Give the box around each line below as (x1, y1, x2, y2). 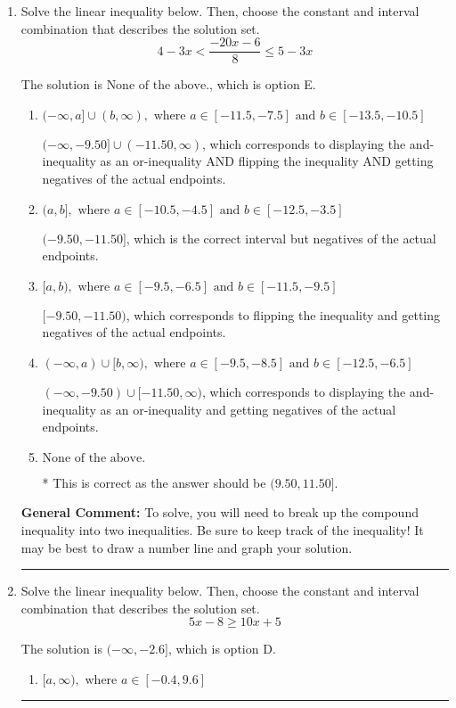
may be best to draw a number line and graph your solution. (20, 538, 353, 556)
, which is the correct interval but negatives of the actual (126, 228, 436, 247)
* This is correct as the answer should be (42, 473, 266, 491)
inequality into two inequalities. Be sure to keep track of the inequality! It (20, 520, 424, 539)
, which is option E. (209, 75, 316, 94)
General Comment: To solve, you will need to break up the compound (20, 503, 419, 522)
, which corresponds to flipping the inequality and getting (126, 305, 441, 324)
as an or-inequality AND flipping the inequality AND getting (100, 152, 434, 170)
